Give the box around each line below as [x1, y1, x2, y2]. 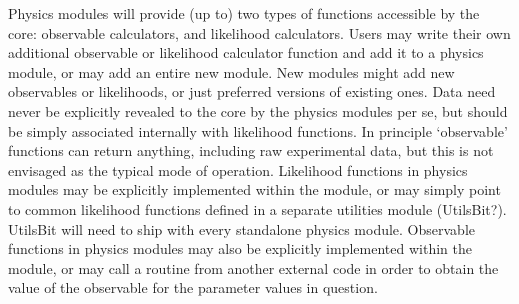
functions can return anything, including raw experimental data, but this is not [8, 140, 494, 161]
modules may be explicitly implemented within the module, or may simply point [8, 179, 501, 200]
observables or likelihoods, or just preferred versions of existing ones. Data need [8, 81, 496, 102]
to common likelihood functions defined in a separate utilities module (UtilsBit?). [8, 198, 507, 219]
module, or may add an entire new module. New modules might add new [8, 61, 455, 82]
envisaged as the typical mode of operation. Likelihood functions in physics [8, 159, 468, 180]
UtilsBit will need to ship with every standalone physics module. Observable [8, 218, 476, 239]
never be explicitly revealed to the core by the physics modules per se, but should [8, 100, 508, 121]
